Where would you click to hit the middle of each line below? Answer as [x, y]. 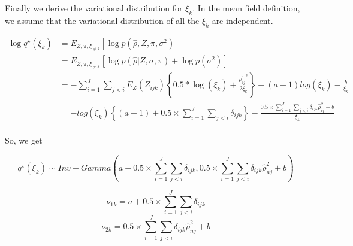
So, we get [24, 140]
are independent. [242, 20]
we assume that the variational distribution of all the [102, 20]
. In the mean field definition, [246, 8]
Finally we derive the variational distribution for [94, 8]
